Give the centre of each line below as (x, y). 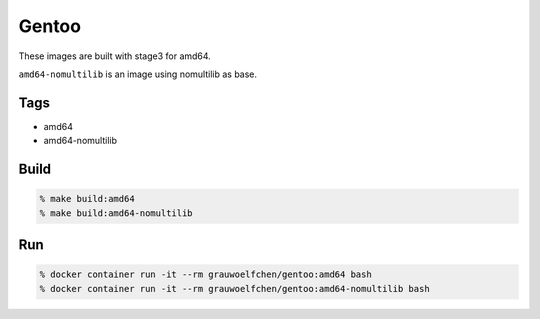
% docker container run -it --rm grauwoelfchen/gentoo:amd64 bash (205, 274)
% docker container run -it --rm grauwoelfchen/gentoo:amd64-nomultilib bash (234, 288)
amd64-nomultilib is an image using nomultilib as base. (138, 74)
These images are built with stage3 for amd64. (115, 56)
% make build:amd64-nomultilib (116, 213)
